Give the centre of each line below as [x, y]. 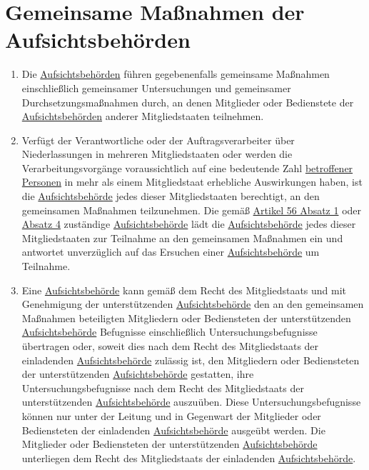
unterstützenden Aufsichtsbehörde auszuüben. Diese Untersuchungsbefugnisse [191, 402]
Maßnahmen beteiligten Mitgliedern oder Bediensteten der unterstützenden [186, 317]
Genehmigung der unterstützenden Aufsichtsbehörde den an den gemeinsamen [193, 304]
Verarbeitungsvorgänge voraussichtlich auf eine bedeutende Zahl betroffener [187, 167]
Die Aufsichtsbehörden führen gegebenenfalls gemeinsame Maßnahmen [176, 74]
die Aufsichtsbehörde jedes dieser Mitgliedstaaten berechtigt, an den [171, 196]
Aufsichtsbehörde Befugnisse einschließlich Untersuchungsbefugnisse [170, 332]
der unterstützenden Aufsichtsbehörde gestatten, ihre [138, 374]
